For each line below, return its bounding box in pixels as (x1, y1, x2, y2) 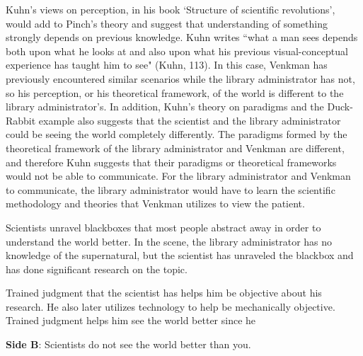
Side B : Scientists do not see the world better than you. (6, 337, 251, 352)
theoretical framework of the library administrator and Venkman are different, (6, 140, 345, 155)
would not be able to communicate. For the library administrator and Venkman (6, 168, 351, 183)
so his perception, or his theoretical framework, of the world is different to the (6, 85, 344, 100)
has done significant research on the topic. (6, 261, 188, 276)
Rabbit (6, 113, 36, 127)
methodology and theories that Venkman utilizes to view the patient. (6, 196, 305, 211)
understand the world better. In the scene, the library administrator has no (6, 234, 333, 248)
